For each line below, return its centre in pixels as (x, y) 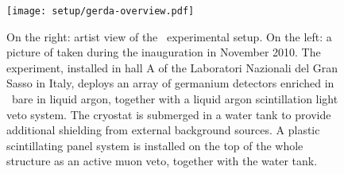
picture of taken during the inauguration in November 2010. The (164, 52)
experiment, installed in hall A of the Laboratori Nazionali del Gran (172, 67)
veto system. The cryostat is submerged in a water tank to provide (169, 114)
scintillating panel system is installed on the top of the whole (155, 145)
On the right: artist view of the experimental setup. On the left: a (169, 36)
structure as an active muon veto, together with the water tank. (162, 161)
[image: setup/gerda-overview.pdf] (100, 11)
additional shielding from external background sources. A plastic (163, 130)
